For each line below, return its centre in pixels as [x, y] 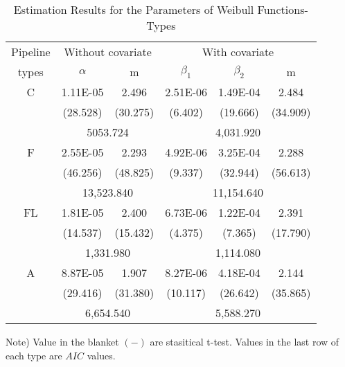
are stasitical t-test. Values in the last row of [245, 341]
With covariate [238, 52]
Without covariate [108, 52]
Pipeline [31, 52]
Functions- [283, 9]
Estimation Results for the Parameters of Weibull [134, 9]
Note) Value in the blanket [62, 341]
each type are [34, 355]
